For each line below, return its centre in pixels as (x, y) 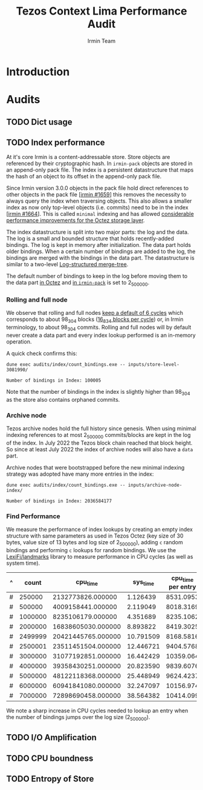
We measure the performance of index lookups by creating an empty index (100, 530)
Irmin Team (101, 41)
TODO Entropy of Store (50, 779)
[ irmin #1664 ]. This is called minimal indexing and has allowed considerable (100, 214)
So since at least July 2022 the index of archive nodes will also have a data (100, 449)
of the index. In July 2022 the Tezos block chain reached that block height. (99, 443)
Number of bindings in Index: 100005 (54, 380)
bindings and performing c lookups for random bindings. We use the (91, 550)
